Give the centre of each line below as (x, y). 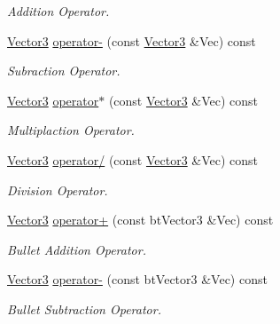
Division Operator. (58, 190)
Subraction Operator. (64, 71)
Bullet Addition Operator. (77, 249)
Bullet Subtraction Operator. (84, 308)
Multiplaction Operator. (71, 130)
